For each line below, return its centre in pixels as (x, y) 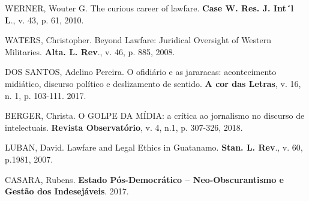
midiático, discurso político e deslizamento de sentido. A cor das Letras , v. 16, (153, 83)
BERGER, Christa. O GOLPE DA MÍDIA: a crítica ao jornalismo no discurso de (155, 115)
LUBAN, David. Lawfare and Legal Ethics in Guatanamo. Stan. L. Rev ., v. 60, (154, 147)
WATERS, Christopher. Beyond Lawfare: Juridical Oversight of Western (138, 40)
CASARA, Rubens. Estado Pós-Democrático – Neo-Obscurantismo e (144, 179)
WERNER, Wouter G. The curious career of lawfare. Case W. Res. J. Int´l (149, 8)
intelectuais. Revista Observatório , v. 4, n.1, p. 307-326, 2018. (124, 127)
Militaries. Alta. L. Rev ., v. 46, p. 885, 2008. (90, 51)
